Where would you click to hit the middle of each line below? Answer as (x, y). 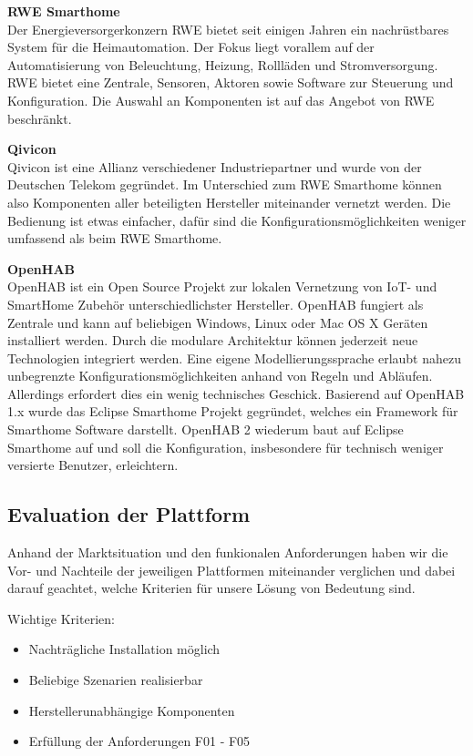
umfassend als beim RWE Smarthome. (115, 238)
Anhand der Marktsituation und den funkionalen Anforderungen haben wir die (228, 552)
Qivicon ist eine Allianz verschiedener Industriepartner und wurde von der (215, 166)
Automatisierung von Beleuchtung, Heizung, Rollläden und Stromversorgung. (223, 64)
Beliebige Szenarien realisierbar (116, 680)
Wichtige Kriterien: (61, 618)
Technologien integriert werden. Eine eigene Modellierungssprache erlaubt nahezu (234, 358)
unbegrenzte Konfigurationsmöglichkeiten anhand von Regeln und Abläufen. (220, 376)
